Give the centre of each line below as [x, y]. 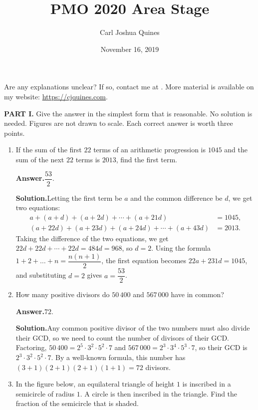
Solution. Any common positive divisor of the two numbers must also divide [133, 328]
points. [14, 133]
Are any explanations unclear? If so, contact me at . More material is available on [129, 87]
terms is [88, 159]
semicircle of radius [45, 393]
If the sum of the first [49, 150]
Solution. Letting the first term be [69, 198]
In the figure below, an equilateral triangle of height [95, 384]
